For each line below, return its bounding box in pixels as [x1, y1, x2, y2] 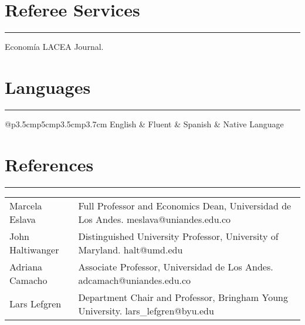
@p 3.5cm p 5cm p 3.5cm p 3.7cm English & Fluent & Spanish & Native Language [5, 117, 284, 130]
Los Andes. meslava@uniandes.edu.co [78, 212, 231, 226]
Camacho [9, 273, 48, 287]
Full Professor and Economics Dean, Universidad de [78, 198, 292, 212]
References [5, 152, 94, 176]
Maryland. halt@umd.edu [78, 242, 183, 256]
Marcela [9, 198, 42, 212]
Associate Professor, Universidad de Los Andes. [78, 259, 273, 273]
